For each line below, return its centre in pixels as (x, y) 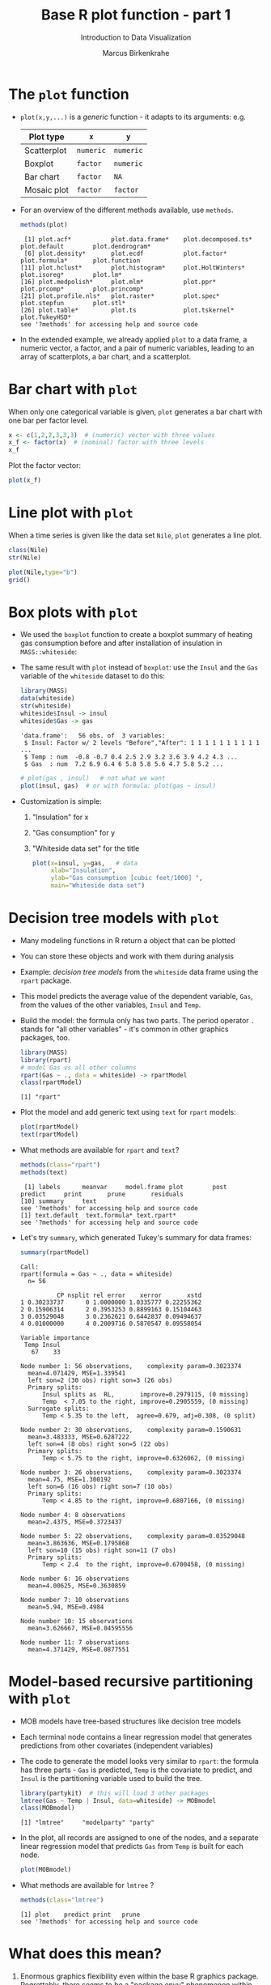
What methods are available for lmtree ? (87, 1885)
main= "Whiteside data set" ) (98, 886)
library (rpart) (46, 1060)
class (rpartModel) (51, 1082)
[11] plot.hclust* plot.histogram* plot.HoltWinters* (132, 268)
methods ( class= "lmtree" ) (62, 1900)
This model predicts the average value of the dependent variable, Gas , (136, 996)
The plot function (69, 94)
